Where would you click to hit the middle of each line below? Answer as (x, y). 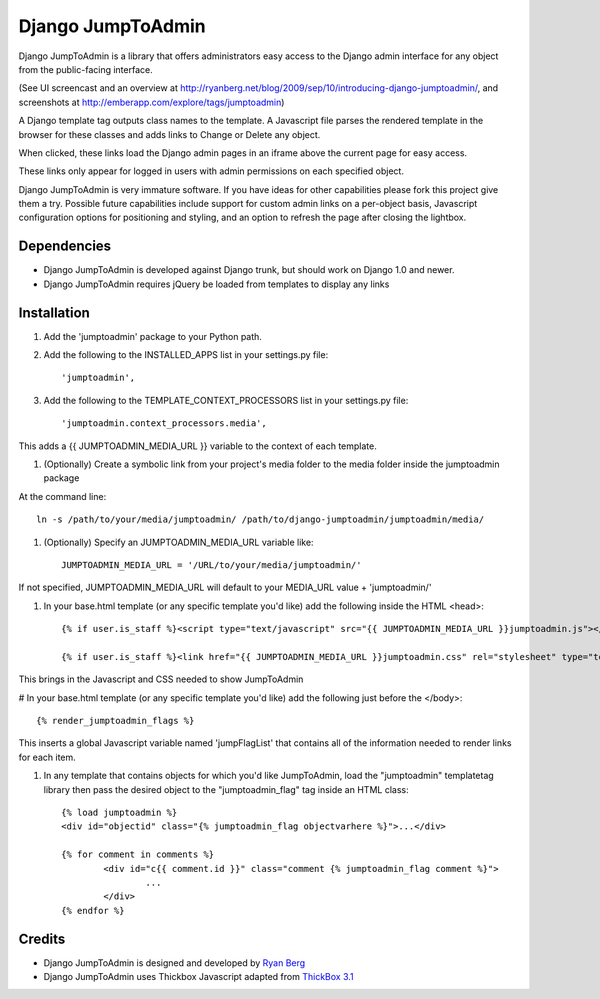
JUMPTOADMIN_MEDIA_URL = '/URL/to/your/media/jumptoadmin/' (211, 564)
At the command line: (62, 496)
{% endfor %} (93, 910)
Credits (42, 938)
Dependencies (65, 246)
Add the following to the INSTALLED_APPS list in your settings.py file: (186, 355)
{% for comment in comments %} (138, 854)
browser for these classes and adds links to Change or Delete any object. (169, 134)
